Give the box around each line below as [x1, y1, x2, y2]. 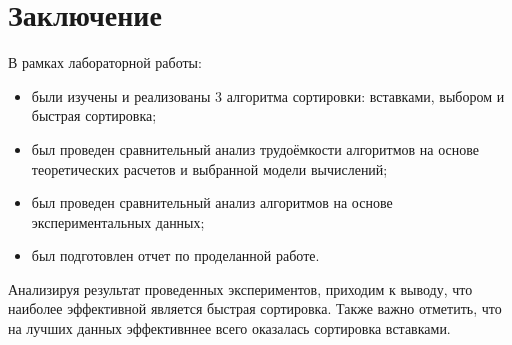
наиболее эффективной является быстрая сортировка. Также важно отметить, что [8, 298, 502, 319]
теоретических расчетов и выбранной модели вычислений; [31, 158, 388, 179]
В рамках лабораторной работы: [8, 52, 202, 73]
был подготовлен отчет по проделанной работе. [31, 245, 320, 266]
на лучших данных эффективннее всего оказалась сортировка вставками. [8, 318, 451, 339]
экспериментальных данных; [31, 211, 205, 232]
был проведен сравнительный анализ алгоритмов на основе [31, 192, 393, 213]
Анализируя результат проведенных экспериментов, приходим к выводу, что [8, 278, 473, 299]
